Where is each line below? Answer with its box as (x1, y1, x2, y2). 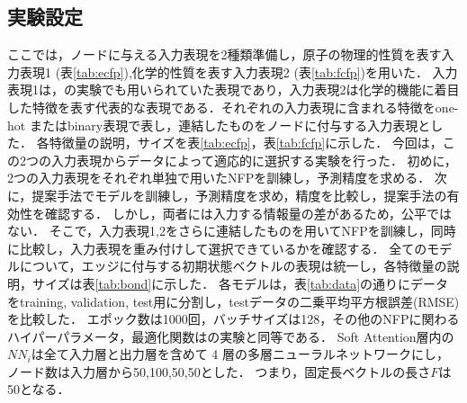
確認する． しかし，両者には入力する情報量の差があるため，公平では (44, 203, 452, 222)
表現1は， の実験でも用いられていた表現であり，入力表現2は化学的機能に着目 (7, 80, 460, 99)
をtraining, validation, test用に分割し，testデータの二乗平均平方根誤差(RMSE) (7, 291, 460, 310)
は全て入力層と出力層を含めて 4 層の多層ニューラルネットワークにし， (31, 345, 449, 363)
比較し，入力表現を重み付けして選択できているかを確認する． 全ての (19, 238, 427, 257)
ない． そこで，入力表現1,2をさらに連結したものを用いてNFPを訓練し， (7, 221, 431, 240)
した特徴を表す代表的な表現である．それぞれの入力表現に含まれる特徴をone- (7, 97, 459, 116)
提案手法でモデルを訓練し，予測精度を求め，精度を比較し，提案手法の (31, 185, 447, 204)
